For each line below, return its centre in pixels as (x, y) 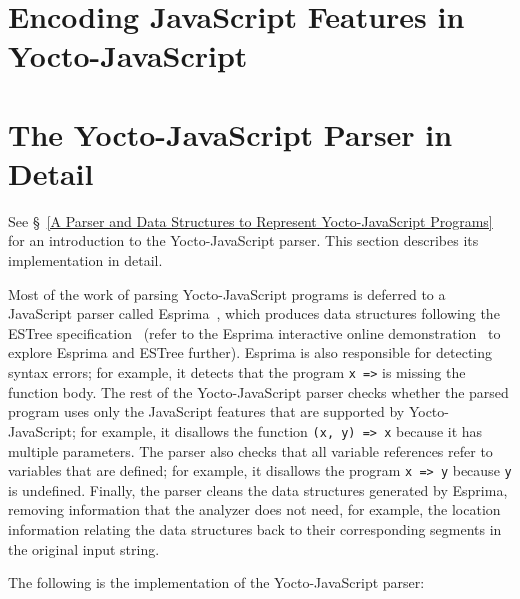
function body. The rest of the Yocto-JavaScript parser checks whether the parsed (258, 391)
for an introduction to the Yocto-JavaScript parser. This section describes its (243, 240)
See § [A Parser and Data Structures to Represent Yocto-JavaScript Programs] (250, 220)
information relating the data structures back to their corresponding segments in (255, 528)
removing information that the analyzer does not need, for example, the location (254, 509)
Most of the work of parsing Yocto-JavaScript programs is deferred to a (227, 293)
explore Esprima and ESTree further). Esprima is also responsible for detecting (250, 352)
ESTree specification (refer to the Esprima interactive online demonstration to (254, 332)
